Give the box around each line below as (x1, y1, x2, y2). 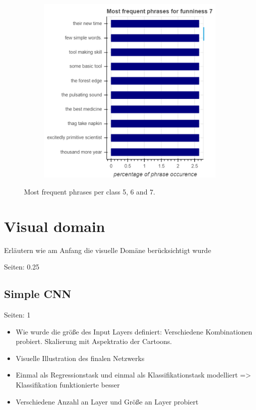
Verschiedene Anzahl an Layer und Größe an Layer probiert (15, 396, 199, 406)
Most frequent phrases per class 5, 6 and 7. (24, 186, 155, 196)
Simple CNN (4, 286, 71, 301)
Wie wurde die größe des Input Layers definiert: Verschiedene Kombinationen (15, 326, 253, 336)
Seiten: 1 (4, 309, 30, 320)
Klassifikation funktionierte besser (15, 379, 120, 390)
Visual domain (4, 215, 105, 236)
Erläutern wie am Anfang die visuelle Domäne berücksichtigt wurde (4, 244, 211, 255)
